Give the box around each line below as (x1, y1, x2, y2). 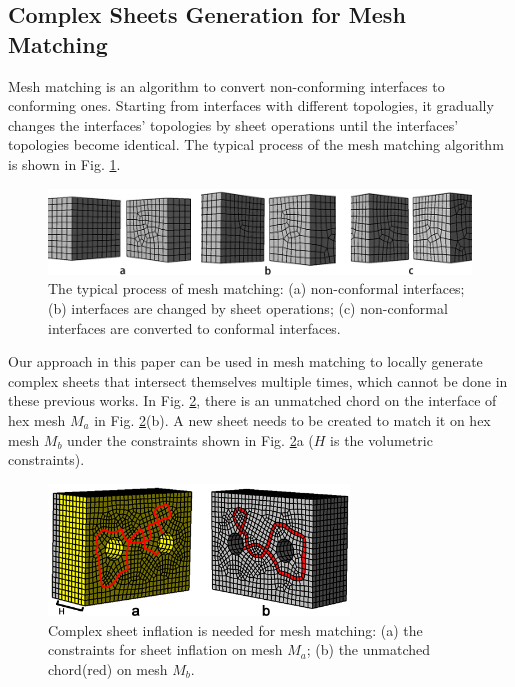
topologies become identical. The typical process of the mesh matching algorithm (8, 134, 504, 155)
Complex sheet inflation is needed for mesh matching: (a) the (48, 619, 423, 640)
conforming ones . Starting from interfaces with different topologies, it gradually (8, 95, 494, 116)
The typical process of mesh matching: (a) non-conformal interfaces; (48, 278, 465, 299)
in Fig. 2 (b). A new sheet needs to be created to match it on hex (94, 409, 491, 430)
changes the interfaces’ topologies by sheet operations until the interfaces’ (8, 114, 459, 135)
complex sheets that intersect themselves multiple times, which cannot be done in (8, 370, 508, 391)
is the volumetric (330, 429, 433, 450)
